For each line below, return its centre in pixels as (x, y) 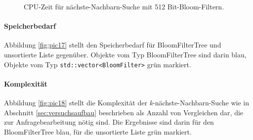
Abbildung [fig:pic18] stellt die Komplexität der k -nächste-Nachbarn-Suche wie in (126, 103)
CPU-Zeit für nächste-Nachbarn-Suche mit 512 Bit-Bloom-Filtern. (124, 6)
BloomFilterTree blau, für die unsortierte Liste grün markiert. (98, 131)
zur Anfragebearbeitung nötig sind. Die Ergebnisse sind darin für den (109, 122)
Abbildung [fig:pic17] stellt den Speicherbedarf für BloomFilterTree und (113, 45)
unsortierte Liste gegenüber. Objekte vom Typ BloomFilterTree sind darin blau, (125, 54)
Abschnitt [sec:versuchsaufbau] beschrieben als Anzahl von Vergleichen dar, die (124, 112)
